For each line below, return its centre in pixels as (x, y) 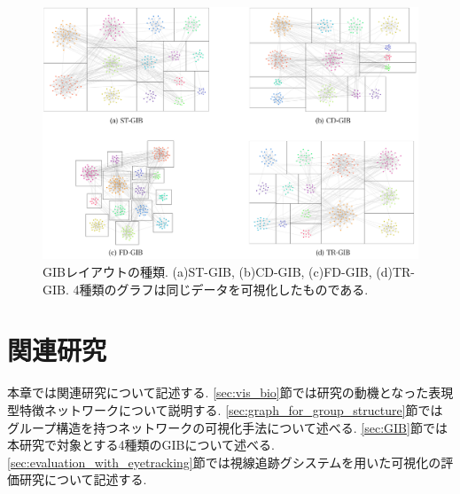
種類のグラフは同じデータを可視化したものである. (224, 289)
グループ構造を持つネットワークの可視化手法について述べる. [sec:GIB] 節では (227, 427)
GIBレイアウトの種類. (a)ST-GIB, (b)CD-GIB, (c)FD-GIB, (207, 272)
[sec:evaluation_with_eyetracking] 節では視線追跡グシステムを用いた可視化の (224, 462)
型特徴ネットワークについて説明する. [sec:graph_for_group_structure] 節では (225, 409)
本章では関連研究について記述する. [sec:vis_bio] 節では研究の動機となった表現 (230, 392)
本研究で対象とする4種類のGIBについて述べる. (141, 445)
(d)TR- (395, 272)
